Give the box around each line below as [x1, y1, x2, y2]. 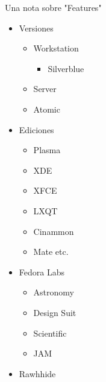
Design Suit [33, 306, 76, 318]
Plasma [33, 143, 61, 156]
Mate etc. [33, 245, 69, 258]
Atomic [33, 102, 60, 115]
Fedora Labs [19, 265, 64, 278]
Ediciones [19, 123, 54, 136]
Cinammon [33, 225, 74, 237]
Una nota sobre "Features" [5, 1, 102, 13]
